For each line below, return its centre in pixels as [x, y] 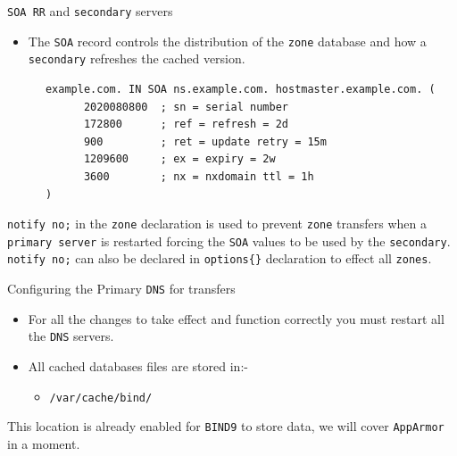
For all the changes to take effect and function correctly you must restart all [236, 318]
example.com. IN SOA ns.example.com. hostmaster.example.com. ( [240, 89]
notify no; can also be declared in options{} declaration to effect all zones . [220, 258]
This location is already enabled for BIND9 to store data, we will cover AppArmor [226, 426]
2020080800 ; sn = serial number [186, 107]
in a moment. [44, 443]
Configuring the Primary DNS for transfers [121, 289]
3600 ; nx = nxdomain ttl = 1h [199, 176]
